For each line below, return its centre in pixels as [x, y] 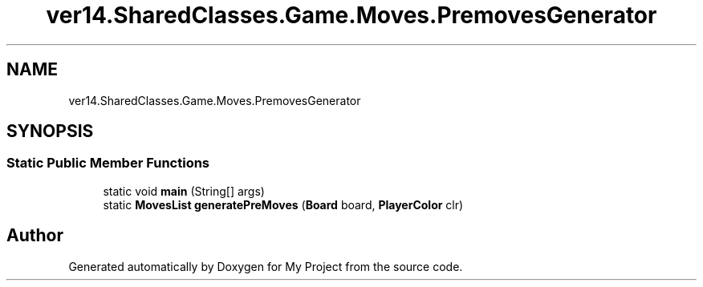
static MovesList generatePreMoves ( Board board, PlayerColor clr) [283, 204]
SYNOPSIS [50, 131]
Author [35, 236]
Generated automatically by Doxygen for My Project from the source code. [266, 266]
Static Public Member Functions [108, 163]
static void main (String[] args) [184, 191]
